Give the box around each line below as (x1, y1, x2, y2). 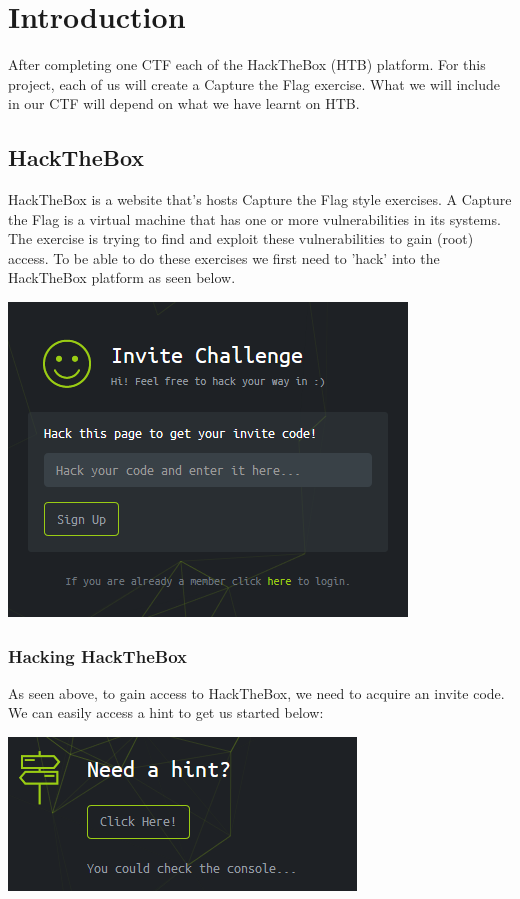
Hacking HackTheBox (8, 643, 187, 668)
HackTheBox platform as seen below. (8, 267, 236, 288)
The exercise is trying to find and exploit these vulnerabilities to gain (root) (8, 228, 474, 249)
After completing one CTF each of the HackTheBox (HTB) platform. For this (8, 54, 486, 75)
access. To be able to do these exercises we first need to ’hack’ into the (8, 247, 440, 268)
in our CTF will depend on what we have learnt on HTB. (8, 93, 360, 114)
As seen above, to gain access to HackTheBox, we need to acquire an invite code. (8, 682, 505, 703)
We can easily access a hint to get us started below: (8, 702, 324, 723)
